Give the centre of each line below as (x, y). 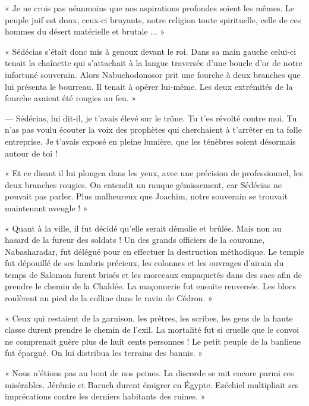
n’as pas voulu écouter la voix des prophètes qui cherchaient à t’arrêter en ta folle (153, 129)
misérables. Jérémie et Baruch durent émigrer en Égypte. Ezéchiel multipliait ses (152, 384)
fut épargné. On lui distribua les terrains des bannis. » (104, 353)
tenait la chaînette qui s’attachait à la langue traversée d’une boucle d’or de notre (154, 63)
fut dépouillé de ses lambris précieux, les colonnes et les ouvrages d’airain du (144, 263)
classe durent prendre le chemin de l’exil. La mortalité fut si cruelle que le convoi (152, 330)
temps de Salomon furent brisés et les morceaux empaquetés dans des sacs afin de (154, 274)
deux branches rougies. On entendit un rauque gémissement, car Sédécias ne (144, 184)
